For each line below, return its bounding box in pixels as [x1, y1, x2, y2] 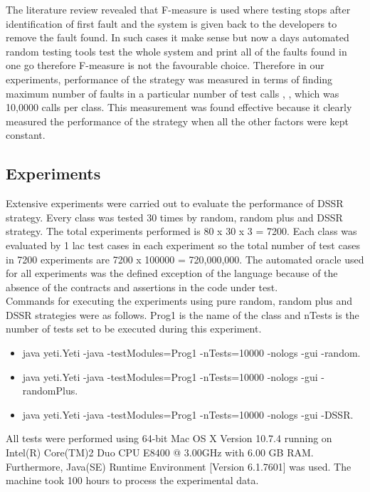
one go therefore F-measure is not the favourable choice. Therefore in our [6, 58, 324, 73]
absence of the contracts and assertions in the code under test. [6, 279, 278, 294]
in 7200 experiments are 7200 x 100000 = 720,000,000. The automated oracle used [6, 251, 364, 266]
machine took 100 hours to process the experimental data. [6, 473, 259, 488]
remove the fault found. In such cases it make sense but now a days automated [6, 30, 349, 45]
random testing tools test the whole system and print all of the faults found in [6, 43, 347, 58]
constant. [6, 127, 46, 142]
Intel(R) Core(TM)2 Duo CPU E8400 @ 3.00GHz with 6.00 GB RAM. [6, 445, 314, 460]
